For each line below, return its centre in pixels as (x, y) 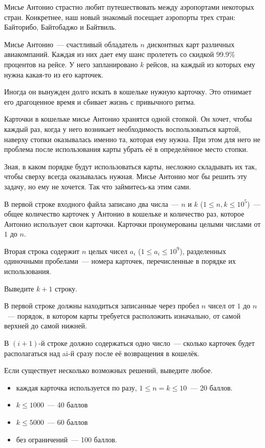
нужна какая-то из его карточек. (54, 74)
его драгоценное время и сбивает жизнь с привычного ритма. (100, 101)
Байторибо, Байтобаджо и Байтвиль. (60, 27)
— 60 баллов (68, 422)
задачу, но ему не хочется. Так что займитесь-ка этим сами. (98, 186)
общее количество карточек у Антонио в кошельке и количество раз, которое (124, 214)
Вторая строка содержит (42, 251)
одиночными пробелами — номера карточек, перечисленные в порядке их (120, 261)
